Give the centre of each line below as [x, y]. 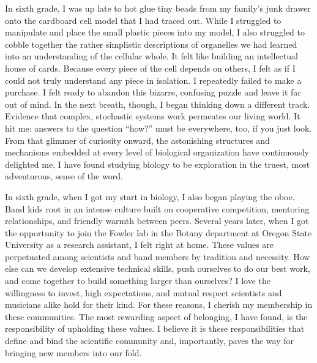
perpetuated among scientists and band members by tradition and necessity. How [158, 256]
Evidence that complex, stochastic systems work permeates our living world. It [153, 116]
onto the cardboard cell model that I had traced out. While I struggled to [143, 20]
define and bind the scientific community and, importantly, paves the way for [149, 341]
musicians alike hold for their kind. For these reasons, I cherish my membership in [159, 305]
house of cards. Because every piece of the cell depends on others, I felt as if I [150, 68]
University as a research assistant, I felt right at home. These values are [140, 245]
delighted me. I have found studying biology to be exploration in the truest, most [158, 164]
